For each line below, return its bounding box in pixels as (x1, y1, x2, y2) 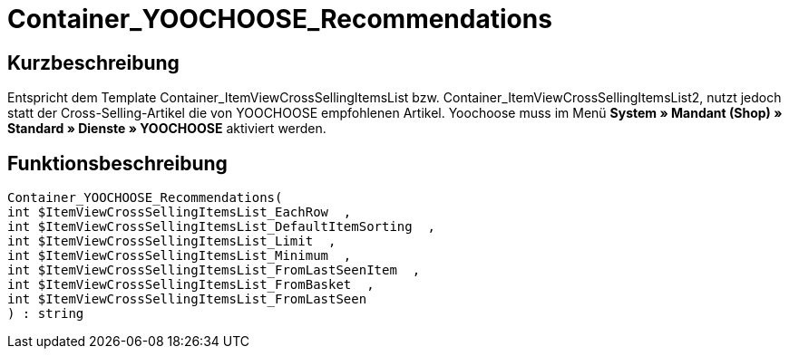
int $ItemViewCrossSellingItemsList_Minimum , (7, 248, 352, 264)
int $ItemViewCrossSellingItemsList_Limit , (7, 234, 336, 249)
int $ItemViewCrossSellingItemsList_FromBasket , (7, 277, 375, 293)
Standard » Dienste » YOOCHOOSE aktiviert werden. (7, 120, 326, 137)
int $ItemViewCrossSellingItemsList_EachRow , (7, 205, 352, 220)
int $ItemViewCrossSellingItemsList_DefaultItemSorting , (7, 219, 436, 235)
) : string (7, 306, 84, 322)
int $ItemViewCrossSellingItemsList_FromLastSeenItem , (7, 263, 421, 278)
